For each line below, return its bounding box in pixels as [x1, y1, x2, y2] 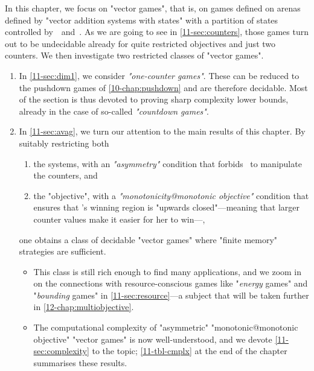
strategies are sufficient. [19, 245, 106, 258]
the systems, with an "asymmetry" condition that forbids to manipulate [33, 157, 302, 170]
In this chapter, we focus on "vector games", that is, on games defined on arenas [5, 2, 301, 14]
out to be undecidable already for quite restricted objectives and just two [5, 37, 276, 49]
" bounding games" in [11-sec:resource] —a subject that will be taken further [33, 288, 309, 301]
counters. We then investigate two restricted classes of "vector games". [5, 49, 264, 62]
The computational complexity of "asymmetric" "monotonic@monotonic [33, 321, 298, 334]
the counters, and [33, 169, 98, 182]
